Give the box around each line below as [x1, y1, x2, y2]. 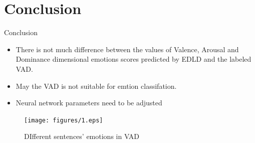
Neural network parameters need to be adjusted [16, 97, 162, 108]
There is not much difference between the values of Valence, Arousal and [16, 44, 239, 54]
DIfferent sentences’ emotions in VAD [24, 131, 140, 141]
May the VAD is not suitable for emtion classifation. [16, 80, 177, 91]
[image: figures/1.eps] [24, 116, 103, 124]
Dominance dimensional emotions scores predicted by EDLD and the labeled [16, 54, 251, 64]
